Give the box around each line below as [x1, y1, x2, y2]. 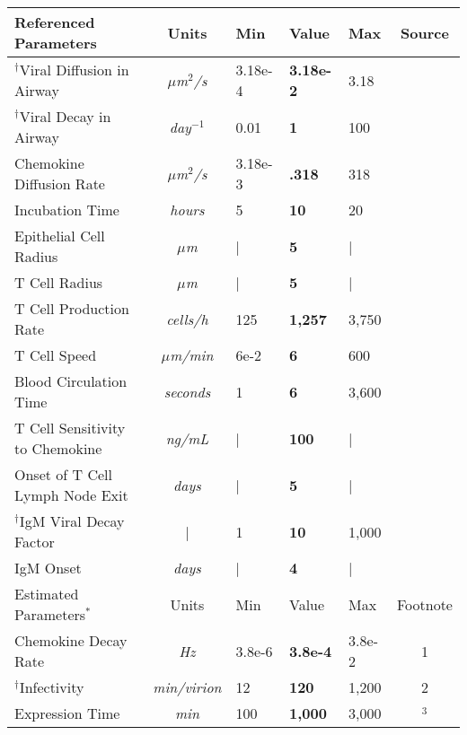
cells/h [166, 308, 208, 329]
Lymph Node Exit [14, 485, 128, 505]
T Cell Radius [14, 272, 103, 293]
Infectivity [19, 677, 84, 697]
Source [401, 22, 449, 43]
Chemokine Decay [14, 630, 128, 651]
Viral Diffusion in [19, 59, 129, 80]
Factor [14, 531, 55, 552]
